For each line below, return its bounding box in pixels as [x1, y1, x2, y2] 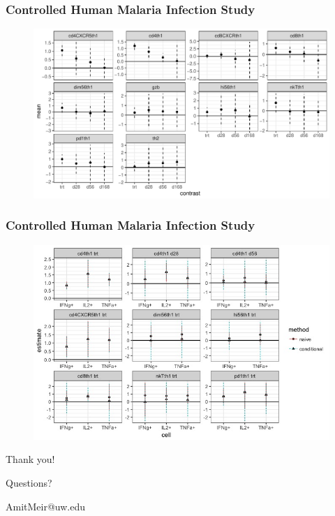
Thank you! [6, 452, 55, 466]
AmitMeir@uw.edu [6, 499, 86, 513]
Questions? [6, 476, 52, 490]
